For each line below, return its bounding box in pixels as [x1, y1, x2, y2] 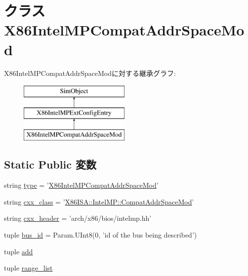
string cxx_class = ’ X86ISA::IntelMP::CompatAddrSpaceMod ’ [4, 196, 194, 207]
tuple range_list [4, 263, 53, 273]
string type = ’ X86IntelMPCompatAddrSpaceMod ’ [4, 180, 159, 190]
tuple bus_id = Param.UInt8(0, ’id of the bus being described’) [4, 230, 197, 240]
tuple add [4, 246, 33, 256]
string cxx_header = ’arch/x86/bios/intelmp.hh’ [4, 213, 152, 223]
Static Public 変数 [4, 157, 96, 172]
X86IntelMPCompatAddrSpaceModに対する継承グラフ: [4, 68, 176, 78]
